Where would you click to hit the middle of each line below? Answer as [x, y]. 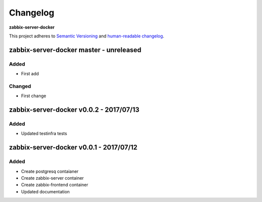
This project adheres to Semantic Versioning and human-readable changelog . [87, 36]
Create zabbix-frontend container [55, 185]
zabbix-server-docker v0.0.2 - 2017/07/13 [74, 110]
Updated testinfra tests [44, 134]
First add [30, 74]
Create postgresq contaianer [50, 171]
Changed [20, 86]
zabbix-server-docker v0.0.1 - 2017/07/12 [73, 147]
